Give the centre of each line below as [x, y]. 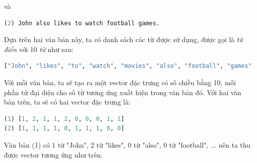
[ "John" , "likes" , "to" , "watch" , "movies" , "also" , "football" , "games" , [130, 66]
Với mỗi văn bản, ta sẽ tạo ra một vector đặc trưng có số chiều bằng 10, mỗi [120, 82]
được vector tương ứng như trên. [53, 154]
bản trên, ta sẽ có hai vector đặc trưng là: [67, 102]
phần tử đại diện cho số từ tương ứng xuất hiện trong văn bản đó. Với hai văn [123, 92]
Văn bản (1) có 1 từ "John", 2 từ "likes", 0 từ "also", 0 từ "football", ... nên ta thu [127, 144]
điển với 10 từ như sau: [39, 49]
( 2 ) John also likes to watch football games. [82, 23]
